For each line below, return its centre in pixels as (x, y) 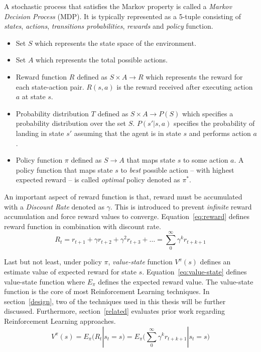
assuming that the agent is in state (127, 133)
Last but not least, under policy (53, 262)
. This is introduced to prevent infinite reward (181, 206)
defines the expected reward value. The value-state (176, 281)
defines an (215, 262)
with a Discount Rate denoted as (54, 206)
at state (34, 96)
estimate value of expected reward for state (70, 271)
